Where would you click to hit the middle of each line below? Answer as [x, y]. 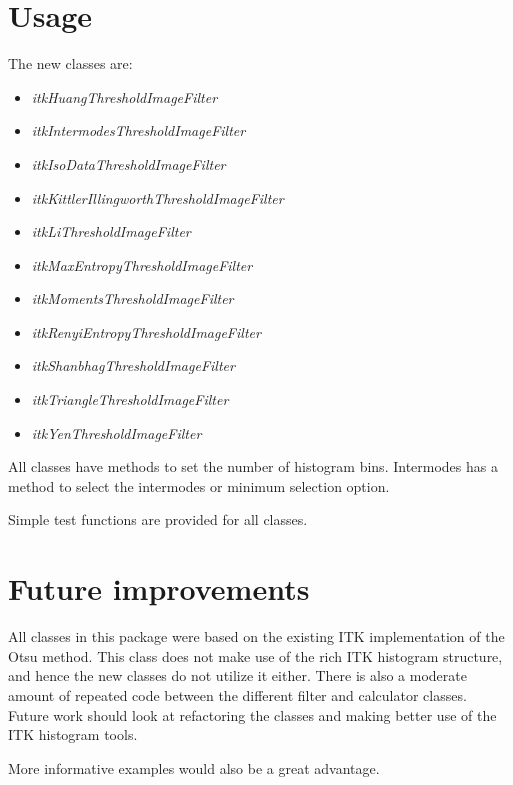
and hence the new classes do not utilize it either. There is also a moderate [237, 675]
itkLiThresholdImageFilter [111, 231]
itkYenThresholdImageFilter [116, 432]
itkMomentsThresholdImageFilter [132, 298]
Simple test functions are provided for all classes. [158, 519]
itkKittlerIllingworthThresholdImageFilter [157, 197]
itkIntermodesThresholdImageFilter [138, 130]
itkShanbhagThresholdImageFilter [133, 365]
